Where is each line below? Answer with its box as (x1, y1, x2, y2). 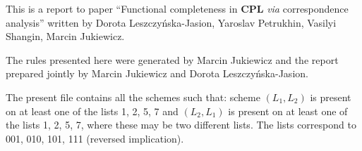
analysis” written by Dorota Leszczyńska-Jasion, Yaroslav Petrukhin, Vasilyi (6, 15, 337, 29)
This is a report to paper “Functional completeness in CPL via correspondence (6, 1, 349, 15)
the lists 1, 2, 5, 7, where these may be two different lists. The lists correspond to (6, 117, 356, 132)
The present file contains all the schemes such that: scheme (6, 89, 260, 104)
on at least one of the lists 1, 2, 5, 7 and (6, 103, 179, 118)
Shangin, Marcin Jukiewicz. (6, 29, 125, 44)
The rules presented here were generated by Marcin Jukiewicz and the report (6, 52, 339, 67)
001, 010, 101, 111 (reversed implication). (6, 131, 184, 145)
